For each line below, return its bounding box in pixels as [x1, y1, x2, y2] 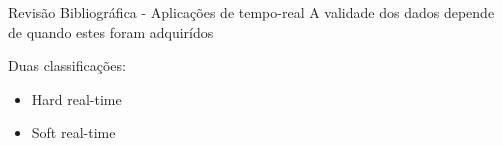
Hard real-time [31, 88, 122, 109]
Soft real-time [31, 122, 116, 143]
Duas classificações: [8, 55, 126, 76]
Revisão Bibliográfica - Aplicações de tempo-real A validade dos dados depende [8, 2, 495, 22]
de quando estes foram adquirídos [8, 21, 214, 42]
